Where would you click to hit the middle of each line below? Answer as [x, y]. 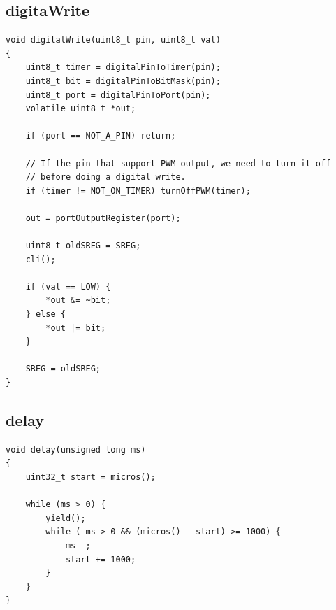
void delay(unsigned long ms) [76, 449]
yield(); [66, 518]
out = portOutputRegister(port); [103, 218]
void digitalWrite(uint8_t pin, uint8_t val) [113, 40]
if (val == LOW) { [68, 286]
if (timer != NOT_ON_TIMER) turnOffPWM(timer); [138, 191]
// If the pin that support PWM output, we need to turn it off [178, 163]
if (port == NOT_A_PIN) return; [101, 136]
